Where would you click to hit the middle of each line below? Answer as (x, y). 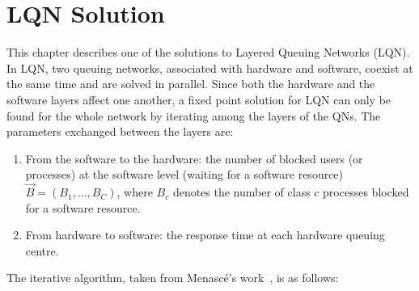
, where (135, 192)
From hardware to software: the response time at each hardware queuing (205, 235)
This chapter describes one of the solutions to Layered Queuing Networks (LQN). (208, 52)
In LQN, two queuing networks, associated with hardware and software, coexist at (210, 67)
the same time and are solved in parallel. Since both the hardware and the (191, 84)
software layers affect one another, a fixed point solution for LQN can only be (199, 99)
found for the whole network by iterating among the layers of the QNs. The (194, 115)
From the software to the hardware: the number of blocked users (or (194, 158)
